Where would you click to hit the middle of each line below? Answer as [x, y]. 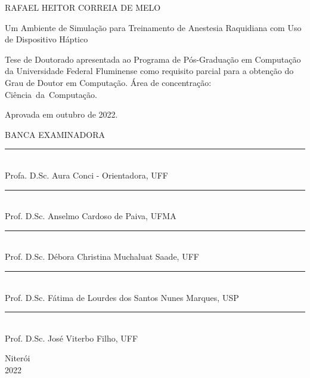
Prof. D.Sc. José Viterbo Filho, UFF [72, 338]
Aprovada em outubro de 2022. [61, 114]
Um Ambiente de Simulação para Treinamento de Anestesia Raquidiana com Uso [153, 27]
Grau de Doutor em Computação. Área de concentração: [108, 82]
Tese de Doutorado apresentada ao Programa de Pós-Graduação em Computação [153, 59]
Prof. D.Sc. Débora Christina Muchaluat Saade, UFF [102, 256]
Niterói [18, 358]
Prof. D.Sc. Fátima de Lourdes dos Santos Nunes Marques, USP [122, 297]
